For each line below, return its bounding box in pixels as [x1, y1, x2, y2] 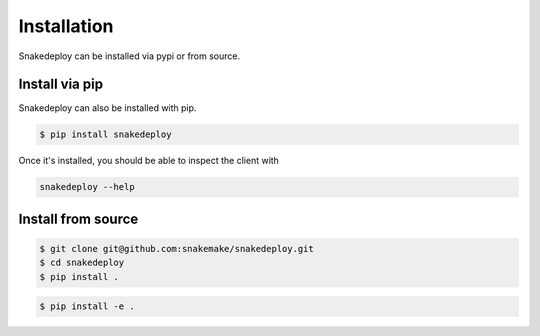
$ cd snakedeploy [39, 257, 125, 269]
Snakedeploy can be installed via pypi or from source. [18, 50, 240, 62]
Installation [18, 15, 114, 37]
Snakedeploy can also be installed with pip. [18, 102, 197, 114]
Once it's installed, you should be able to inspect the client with [18, 155, 280, 167]
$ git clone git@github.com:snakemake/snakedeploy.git [39, 243, 314, 254]
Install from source [18, 210, 139, 227]
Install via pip [18, 76, 104, 93]
